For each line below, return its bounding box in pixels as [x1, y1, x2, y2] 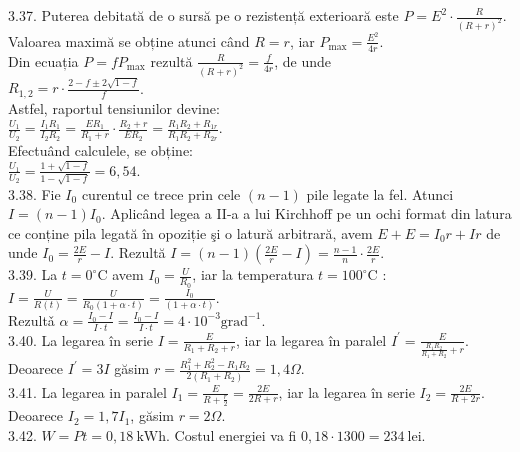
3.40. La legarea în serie [8, 329, 153, 350]
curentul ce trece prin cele [81, 183, 241, 204]
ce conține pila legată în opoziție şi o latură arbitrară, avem [8, 222, 373, 243]
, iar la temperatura [192, 264, 314, 285]
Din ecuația [8, 50, 79, 71]
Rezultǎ [8, 309, 55, 330]
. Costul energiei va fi [165, 424, 297, 445]
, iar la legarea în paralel [236, 329, 387, 350]
